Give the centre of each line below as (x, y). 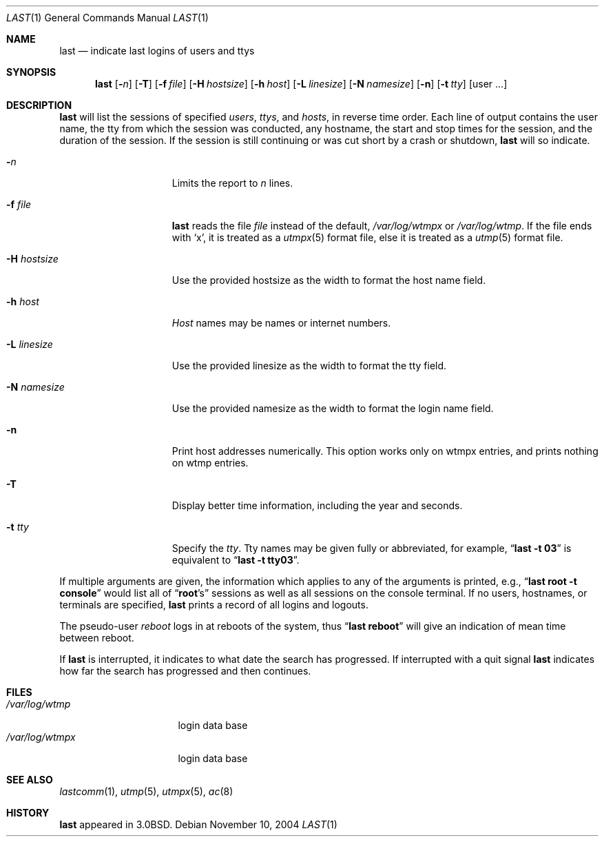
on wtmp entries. (210, 463)
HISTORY (28, 813)
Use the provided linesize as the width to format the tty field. (309, 366)
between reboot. (97, 638)
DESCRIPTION (39, 105)
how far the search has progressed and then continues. (185, 671)
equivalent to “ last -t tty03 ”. (236, 560)
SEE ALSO (30, 780)
